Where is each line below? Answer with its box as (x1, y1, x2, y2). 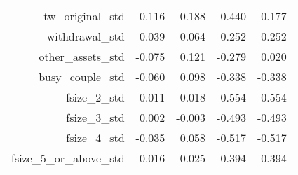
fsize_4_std (66, 129, 125, 146)
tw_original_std (43, 8, 125, 24)
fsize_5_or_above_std (11, 150, 125, 166)
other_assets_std (39, 48, 125, 64)
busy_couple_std (39, 69, 125, 85)
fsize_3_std (66, 109, 125, 125)
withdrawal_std (46, 28, 125, 44)
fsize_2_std (66, 89, 125, 105)
